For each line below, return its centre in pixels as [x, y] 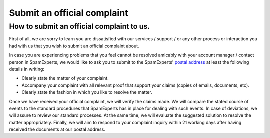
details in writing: [27, 69]
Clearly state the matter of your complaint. [65, 78]
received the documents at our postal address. [57, 129]
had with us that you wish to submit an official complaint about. [74, 46]
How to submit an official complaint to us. [79, 26]
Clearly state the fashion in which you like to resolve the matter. [87, 92]
